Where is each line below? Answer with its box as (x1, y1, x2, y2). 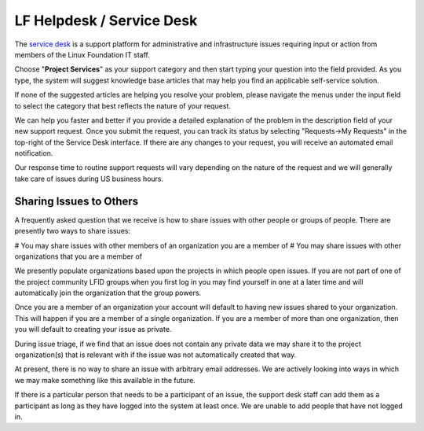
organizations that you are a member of (14, 252, 143, 261)
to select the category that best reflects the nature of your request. (14, 101, 232, 110)
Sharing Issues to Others (14, 194, 139, 208)
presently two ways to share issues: (14, 227, 131, 236)
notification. (14, 149, 53, 158)
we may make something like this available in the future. (14, 375, 196, 385)
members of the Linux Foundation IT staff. (14, 50, 151, 59)
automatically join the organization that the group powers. (14, 288, 202, 298)
